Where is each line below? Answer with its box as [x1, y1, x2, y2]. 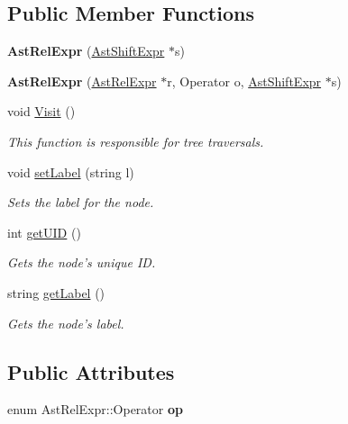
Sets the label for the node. [7, 193, 154, 212]
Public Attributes [7, 357, 175, 385]
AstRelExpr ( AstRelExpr [7, 71, 157, 90]
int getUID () [7, 222, 81, 241]
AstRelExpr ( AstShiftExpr [7, 41, 165, 60]
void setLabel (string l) [7, 162, 134, 181]
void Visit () [7, 102, 76, 121]
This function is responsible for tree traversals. [7, 131, 264, 150]
